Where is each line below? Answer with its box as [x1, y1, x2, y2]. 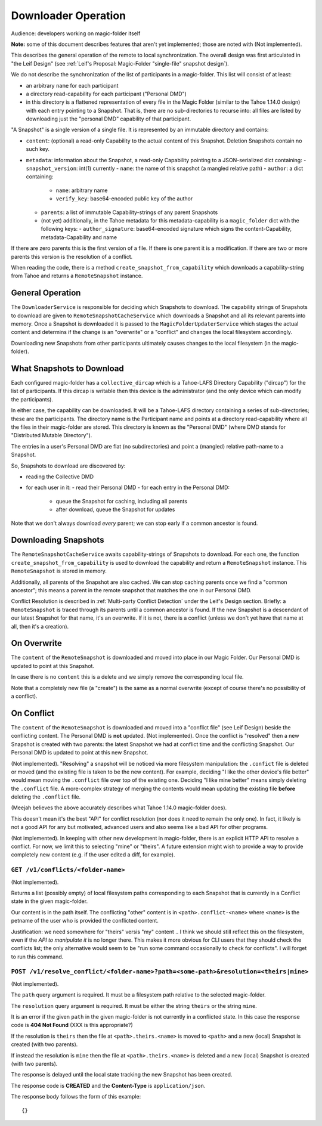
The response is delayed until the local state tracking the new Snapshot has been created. [11, 1071, 233, 1078]
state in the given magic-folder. [11, 898, 88, 905]
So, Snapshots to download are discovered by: [11, 462, 126, 469]
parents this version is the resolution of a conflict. [11, 253, 133, 260]
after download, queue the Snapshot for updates [55, 506, 175, 513]
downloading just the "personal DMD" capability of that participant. [26, 115, 191, 122]
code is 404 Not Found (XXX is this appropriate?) [11, 1022, 134, 1029]
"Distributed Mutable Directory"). [11, 432, 92, 439]
